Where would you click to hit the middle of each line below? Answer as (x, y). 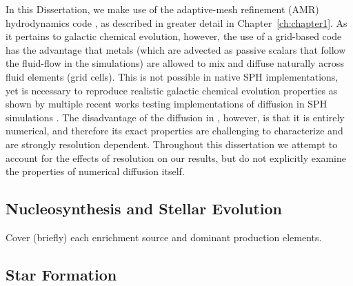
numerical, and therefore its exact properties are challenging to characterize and (174, 131)
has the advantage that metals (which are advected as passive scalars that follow (176, 49)
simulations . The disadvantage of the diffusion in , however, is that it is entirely (175, 117)
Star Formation (61, 274)
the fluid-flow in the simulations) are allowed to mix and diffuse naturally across (175, 63)
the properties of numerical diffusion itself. (95, 171)
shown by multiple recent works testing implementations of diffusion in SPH (167, 104)
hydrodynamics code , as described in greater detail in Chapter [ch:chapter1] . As (176, 22)
